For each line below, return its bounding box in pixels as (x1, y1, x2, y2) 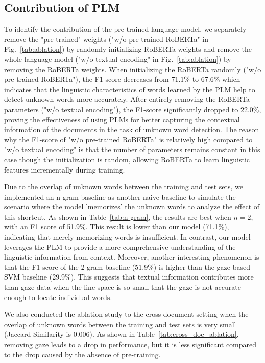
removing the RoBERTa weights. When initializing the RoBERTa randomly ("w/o (4, 63, 261, 74)
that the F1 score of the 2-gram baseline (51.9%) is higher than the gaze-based (4, 261, 251, 272)
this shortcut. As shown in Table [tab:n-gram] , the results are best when (4, 211, 231, 222)
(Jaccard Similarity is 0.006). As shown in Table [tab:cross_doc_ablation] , (4, 329, 239, 339)
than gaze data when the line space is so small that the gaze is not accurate (4, 282, 241, 292)
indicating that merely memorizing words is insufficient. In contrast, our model (4, 231, 251, 242)
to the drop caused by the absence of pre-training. (4, 349, 161, 359)
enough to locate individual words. (4, 291, 112, 302)
